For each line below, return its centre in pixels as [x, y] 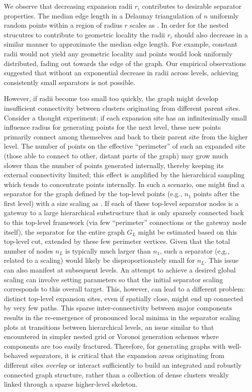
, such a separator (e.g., [195, 250]
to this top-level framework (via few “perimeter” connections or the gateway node [125, 222]
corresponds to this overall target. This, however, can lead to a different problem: [125, 289]
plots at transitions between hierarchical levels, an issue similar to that [109, 327]
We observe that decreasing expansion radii [68, 6]
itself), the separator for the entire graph [64, 231]
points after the [216, 194]
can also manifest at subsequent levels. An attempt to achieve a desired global [120, 270]
